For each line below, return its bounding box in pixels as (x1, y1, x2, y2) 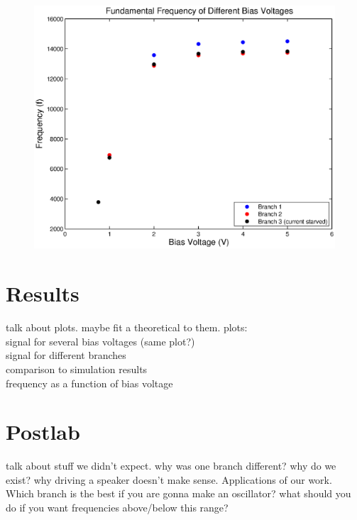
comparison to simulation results (6, 361, 148, 376)
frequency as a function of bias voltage (6, 375, 173, 390)
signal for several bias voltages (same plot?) (6, 333, 195, 348)
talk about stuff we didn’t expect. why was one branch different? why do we (6, 458, 336, 473)
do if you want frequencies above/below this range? (6, 500, 229, 515)
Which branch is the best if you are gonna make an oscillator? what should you (6, 486, 351, 501)
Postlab (6, 417, 80, 446)
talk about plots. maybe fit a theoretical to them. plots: (6, 320, 248, 335)
